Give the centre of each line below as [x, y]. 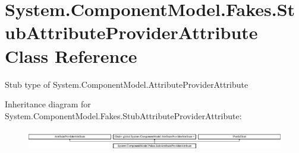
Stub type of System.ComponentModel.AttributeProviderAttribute [127, 84]
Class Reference [71, 55]
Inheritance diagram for [48, 104]
